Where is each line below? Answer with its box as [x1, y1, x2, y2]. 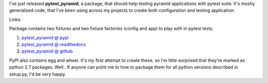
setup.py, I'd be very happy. [9, 71, 67, 77]
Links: [9, 16, 22, 22]
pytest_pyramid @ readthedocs [21, 41, 86, 47]
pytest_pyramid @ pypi [21, 34, 69, 40]
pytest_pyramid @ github [21, 48, 73, 54]
